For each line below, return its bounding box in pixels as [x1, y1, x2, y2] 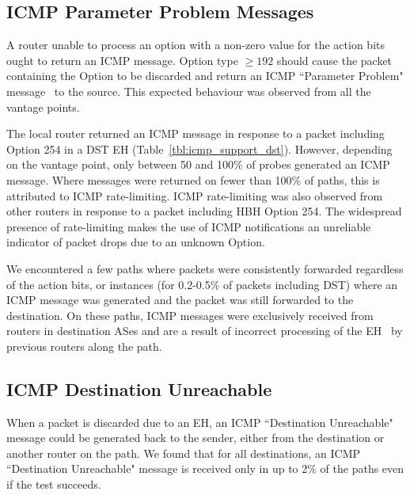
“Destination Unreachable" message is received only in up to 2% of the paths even [6, 460, 404, 477]
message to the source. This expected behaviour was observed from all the [6, 82, 371, 99]
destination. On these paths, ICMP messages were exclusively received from [6, 307, 374, 323]
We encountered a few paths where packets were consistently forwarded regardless [6, 260, 404, 276]
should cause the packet [276, 51, 393, 68]
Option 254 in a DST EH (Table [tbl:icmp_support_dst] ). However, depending [6, 140, 393, 157]
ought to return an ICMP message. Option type [6, 51, 238, 68]
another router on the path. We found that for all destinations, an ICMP [6, 444, 361, 461]
